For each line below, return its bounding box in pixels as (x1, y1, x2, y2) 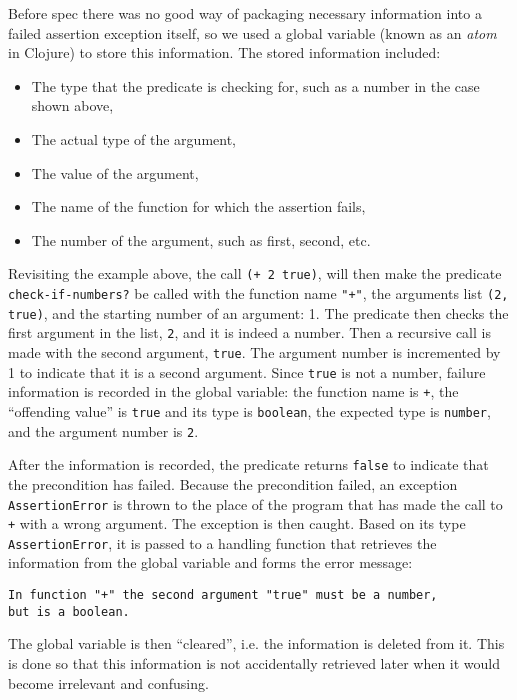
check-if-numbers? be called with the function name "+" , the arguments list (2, (8, 283, 509, 303)
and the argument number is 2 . (8, 420, 199, 441)
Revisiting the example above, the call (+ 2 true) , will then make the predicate (8, 263, 502, 284)
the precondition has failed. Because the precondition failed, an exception (8, 473, 458, 494)
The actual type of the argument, (31, 128, 237, 149)
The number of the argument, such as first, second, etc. (31, 229, 371, 250)
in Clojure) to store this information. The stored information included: (8, 42, 441, 63)
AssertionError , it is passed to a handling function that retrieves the (8, 532, 437, 553)
